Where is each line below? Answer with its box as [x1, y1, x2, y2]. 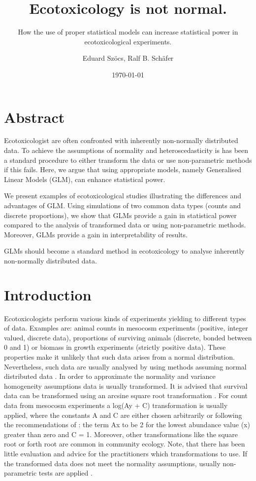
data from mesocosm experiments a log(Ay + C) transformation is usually [4, 400, 228, 410]
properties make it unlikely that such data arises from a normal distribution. [4, 352, 235, 362]
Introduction [4, 284, 92, 304]
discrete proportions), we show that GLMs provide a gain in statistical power [4, 210, 237, 220]
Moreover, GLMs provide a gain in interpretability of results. [4, 229, 188, 239]
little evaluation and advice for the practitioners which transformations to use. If [4, 448, 248, 458]
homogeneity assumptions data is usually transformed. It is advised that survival [4, 380, 248, 391]
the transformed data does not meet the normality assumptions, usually [4, 458, 221, 468]
